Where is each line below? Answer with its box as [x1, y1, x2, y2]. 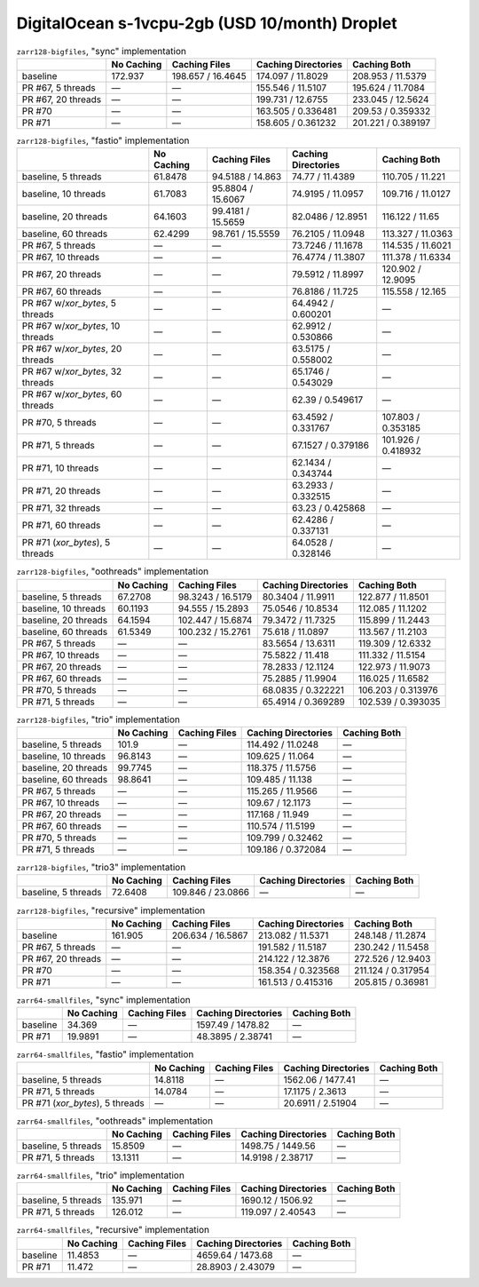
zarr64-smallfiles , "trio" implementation [16, 1169, 185, 1181]
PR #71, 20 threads [21, 485, 101, 497]
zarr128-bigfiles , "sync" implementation [16, 44, 186, 57]
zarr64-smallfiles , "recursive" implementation [16, 1224, 210, 1236]
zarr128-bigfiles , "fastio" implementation [16, 134, 190, 147]
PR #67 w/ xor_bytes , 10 [21, 320, 121, 332]
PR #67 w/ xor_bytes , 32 [21, 365, 122, 377]
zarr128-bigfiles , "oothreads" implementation [16, 565, 209, 577]
